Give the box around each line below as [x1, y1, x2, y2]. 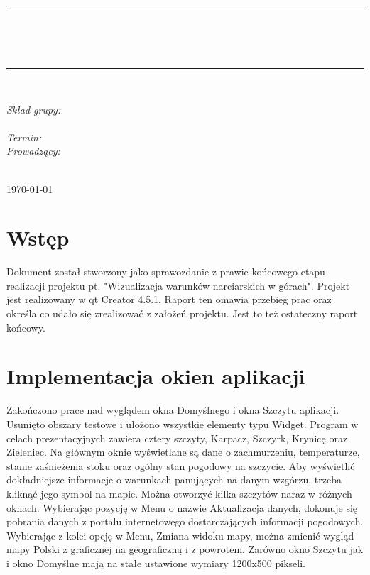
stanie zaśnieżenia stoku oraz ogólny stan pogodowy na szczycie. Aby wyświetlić [6, 458, 355, 473]
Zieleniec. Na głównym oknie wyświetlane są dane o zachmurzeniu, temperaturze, [6, 444, 360, 459]
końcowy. [6, 319, 45, 334]
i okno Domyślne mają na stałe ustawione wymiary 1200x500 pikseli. [6, 555, 305, 570]
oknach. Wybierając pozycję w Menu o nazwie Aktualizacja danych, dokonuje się [6, 500, 358, 515]
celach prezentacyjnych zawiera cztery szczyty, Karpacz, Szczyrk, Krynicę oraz [6, 430, 348, 445]
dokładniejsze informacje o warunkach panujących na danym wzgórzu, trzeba [6, 472, 342, 487]
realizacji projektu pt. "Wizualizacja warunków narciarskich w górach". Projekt [6, 278, 350, 292]
